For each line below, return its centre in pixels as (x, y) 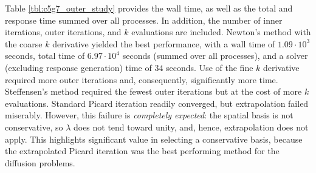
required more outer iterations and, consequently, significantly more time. (142, 79)
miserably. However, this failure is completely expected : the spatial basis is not (149, 115)
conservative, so (34, 127)
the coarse (24, 43)
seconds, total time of (45, 56)
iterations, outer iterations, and (63, 32)
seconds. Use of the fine (210, 67)
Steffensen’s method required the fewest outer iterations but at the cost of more (153, 91)
